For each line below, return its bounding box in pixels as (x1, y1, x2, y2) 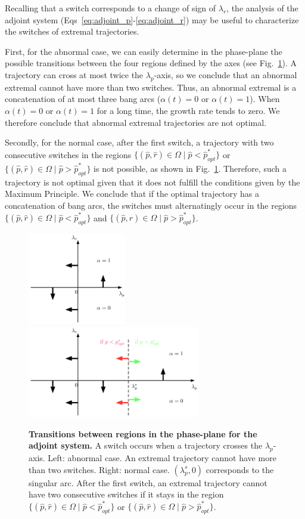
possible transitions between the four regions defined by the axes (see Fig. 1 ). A (5, 57, 297, 69)
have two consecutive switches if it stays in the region (29, 488, 224, 501)
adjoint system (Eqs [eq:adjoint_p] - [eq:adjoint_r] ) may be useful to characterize (5, 13, 299, 26)
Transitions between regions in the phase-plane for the (29, 427, 257, 440)
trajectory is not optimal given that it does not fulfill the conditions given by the (5, 175, 300, 188)
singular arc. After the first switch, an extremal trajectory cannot (29, 476, 267, 489)
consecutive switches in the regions (5, 148, 132, 160)
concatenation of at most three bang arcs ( (5, 92, 161, 105)
